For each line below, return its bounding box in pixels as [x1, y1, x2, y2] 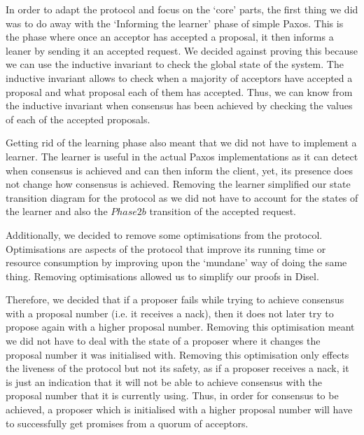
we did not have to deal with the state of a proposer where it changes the [6, 333, 321, 348]
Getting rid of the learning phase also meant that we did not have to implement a [6, 135, 357, 150]
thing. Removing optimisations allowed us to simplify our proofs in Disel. [6, 268, 319, 283]
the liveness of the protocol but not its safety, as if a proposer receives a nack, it [6, 361, 349, 375]
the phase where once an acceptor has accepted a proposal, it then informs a [6, 29, 334, 44]
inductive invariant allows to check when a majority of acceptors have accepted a [6, 70, 353, 85]
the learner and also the [6, 204, 108, 219]
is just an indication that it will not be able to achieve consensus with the [6, 374, 322, 389]
